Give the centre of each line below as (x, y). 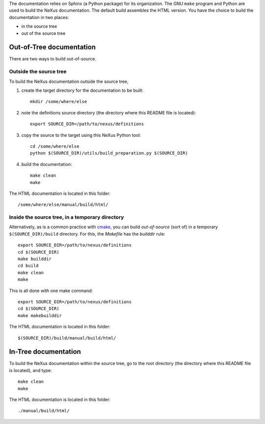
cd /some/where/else (55, 146)
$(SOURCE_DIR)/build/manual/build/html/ (67, 338)
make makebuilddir (40, 316)
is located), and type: (30, 370)
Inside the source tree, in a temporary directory (66, 217)
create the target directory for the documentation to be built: (82, 90)
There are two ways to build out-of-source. (53, 59)
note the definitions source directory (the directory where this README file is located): (109, 112)
